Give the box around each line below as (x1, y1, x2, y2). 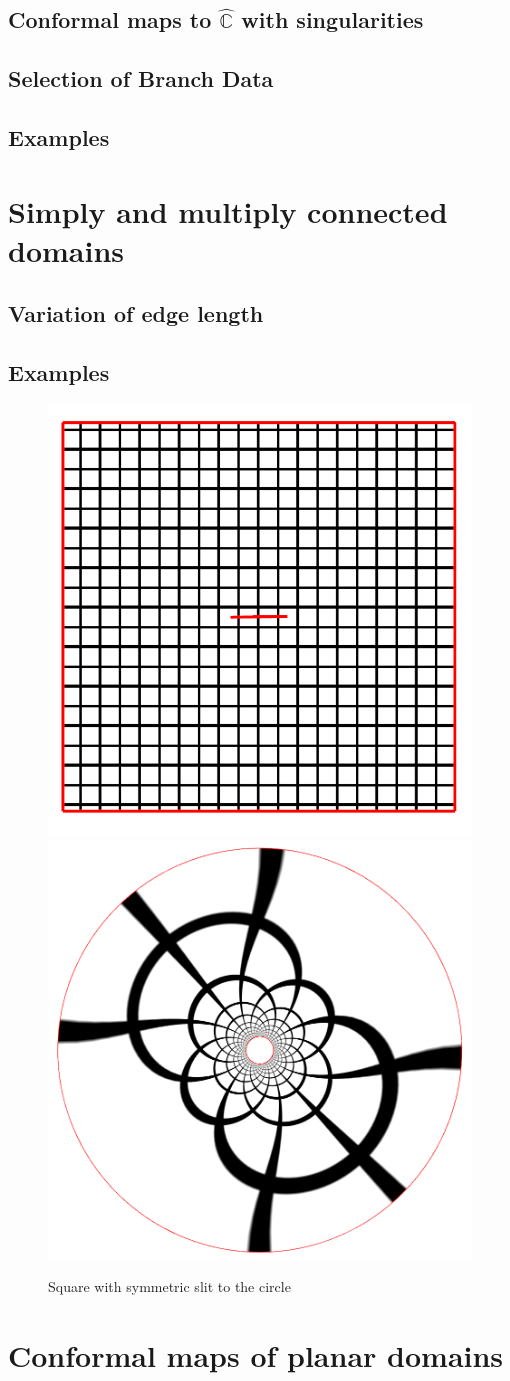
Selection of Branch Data (8, 63, 274, 94)
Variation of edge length (8, 298, 264, 329)
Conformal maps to (8, 4, 212, 35)
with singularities (241, 4, 424, 35)
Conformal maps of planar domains (8, 1335, 504, 1376)
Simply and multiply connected (8, 190, 448, 231)
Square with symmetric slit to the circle (48, 1276, 291, 1297)
